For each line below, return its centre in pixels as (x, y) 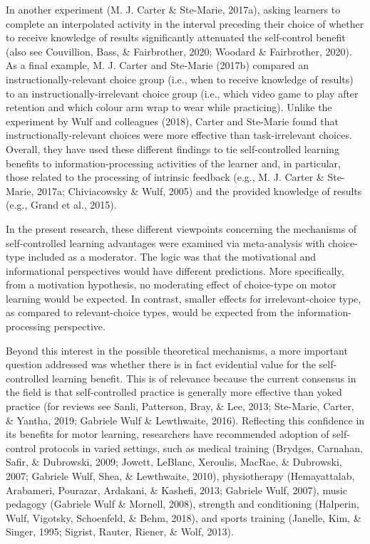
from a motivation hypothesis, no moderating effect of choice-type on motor (171, 284)
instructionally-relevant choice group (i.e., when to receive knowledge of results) (180, 79)
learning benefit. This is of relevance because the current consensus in (204, 378)
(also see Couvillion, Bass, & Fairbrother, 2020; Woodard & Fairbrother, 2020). (179, 51)
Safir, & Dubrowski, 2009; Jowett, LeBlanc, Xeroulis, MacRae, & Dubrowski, (174, 462)
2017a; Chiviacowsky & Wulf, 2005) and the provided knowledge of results (199, 190)
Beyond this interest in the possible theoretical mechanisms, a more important (177, 350)
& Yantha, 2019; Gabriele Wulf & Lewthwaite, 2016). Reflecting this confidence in (185, 420)
